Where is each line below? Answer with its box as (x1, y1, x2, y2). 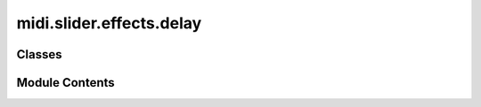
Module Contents (16, 75, 115, 90)
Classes (16, 47, 62, 62)
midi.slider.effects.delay (16, 13, 202, 33)
